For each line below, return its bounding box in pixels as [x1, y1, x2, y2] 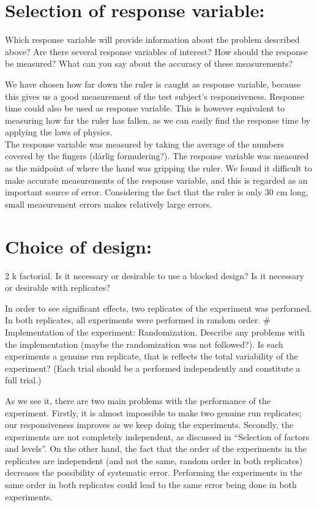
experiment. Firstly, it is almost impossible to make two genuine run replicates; [5, 406, 302, 419]
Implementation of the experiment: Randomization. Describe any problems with [5, 325, 305, 338]
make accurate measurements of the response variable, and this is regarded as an [5, 173, 308, 186]
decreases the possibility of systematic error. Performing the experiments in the [5, 466, 302, 479]
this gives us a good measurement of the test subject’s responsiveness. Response [5, 89, 304, 102]
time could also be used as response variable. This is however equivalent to [5, 102, 285, 115]
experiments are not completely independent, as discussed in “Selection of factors [5, 430, 310, 443]
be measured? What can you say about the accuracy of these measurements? [5, 57, 293, 70]
